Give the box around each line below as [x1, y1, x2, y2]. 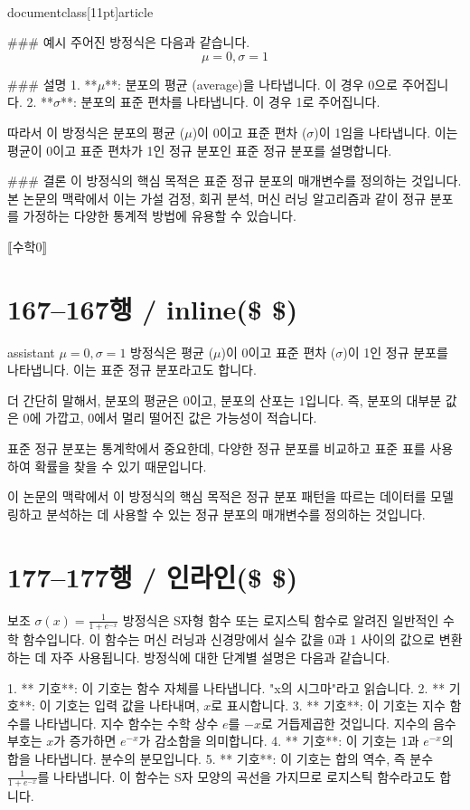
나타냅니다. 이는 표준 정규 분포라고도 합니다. [7, 360, 257, 379]
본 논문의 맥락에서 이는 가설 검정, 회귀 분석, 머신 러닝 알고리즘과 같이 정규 [7, 188, 427, 207]
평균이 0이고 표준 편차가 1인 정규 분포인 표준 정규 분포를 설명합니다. [7, 140, 392, 159]
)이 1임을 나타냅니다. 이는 [314, 122, 458, 141]
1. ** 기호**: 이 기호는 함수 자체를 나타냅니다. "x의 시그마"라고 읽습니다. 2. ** [7, 678, 446, 697]
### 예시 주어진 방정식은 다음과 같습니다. [7, 33, 250, 52]
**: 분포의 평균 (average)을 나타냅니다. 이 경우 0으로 [105, 74, 398, 93]
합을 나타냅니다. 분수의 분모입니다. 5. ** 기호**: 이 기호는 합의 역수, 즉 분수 [7, 748, 434, 767]
